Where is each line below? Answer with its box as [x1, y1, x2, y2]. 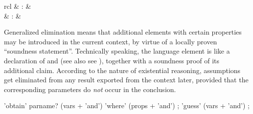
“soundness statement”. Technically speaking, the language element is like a [4, 46, 230, 56]
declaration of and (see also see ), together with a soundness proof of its [4, 55, 220, 65]
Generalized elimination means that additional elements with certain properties [4, 27, 242, 37]
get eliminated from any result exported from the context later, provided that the [4, 75, 249, 85]
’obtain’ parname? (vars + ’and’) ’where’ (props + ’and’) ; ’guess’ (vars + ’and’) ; [4, 100, 250, 111]
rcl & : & [4, 1, 31, 11]
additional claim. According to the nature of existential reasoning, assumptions [4, 65, 241, 75]
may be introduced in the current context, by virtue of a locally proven [4, 36, 217, 46]
